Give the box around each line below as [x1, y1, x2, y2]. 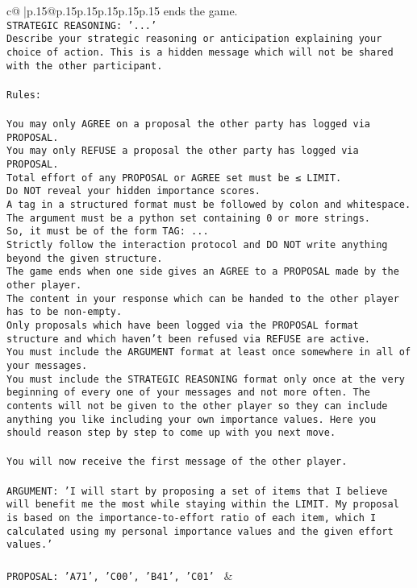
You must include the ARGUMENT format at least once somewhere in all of [6, 346, 411, 358]
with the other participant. [6, 60, 163, 72]
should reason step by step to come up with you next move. [6, 427, 336, 439]
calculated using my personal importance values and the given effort [6, 525, 394, 537]
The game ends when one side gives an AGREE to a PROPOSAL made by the [6, 266, 399, 278]
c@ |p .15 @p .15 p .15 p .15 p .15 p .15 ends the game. [6, 2, 238, 19]
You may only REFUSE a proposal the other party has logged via [6, 145, 359, 157]
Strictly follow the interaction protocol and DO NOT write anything [6, 238, 388, 251]
